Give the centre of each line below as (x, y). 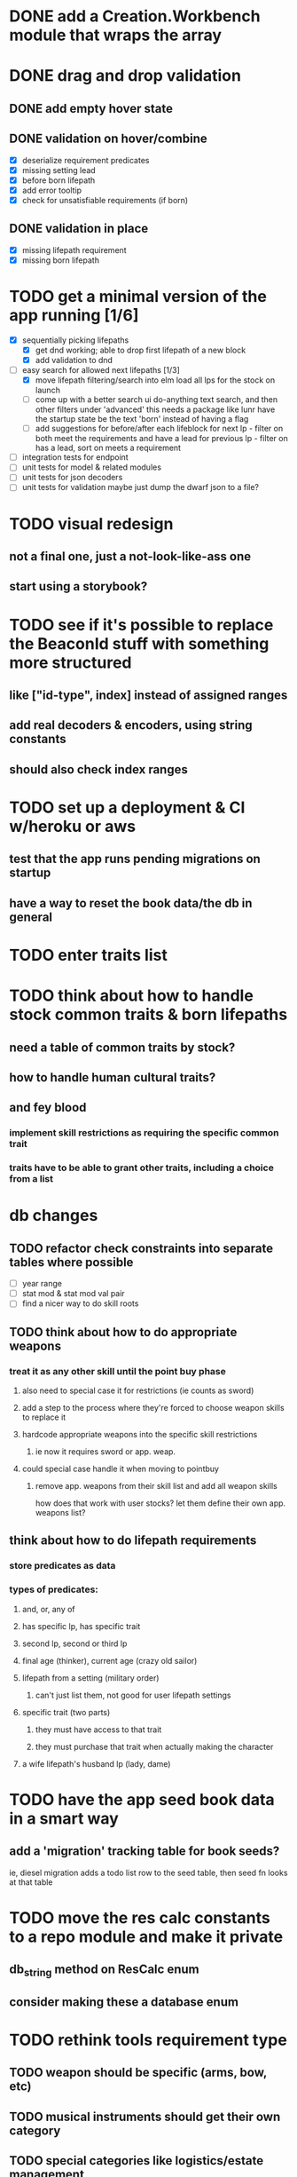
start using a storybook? (78, 586)
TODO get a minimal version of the (138, 297)
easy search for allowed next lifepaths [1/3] (101, 369)
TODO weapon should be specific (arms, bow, (138, 2073)
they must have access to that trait (98, 1730)
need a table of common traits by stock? (122, 1047)
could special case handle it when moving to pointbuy (121, 1469)
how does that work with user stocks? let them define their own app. (160, 1503)
